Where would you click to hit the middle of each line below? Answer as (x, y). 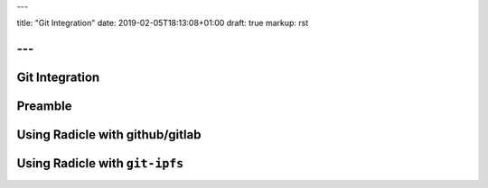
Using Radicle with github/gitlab (109, 135)
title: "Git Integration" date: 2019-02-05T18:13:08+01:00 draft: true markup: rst (163, 23)
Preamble (44, 107)
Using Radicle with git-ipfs (100, 163)
